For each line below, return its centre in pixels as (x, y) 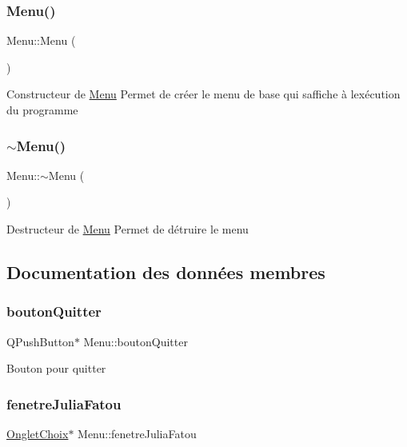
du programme (42, 110)
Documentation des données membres (166, 271)
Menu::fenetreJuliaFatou (137, 433)
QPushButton (40, 341)
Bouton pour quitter (56, 368)
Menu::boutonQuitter (136, 341)
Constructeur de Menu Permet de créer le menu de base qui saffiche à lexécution (203, 94)
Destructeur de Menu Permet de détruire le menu (128, 229)
